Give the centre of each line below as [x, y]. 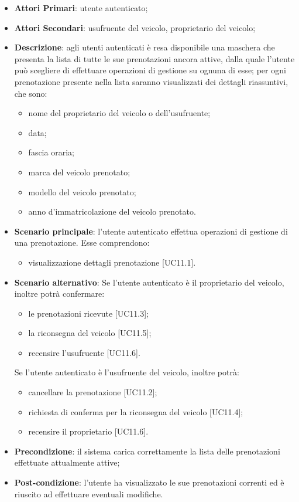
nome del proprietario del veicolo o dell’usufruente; [119, 113]
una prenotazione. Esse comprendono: [82, 242]
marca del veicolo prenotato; [79, 172]
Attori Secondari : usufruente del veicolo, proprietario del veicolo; [135, 27]
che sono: [31, 93]
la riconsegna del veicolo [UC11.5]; [90, 333]
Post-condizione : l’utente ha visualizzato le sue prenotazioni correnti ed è [149, 482]
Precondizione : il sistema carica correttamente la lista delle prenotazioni [147, 451]
